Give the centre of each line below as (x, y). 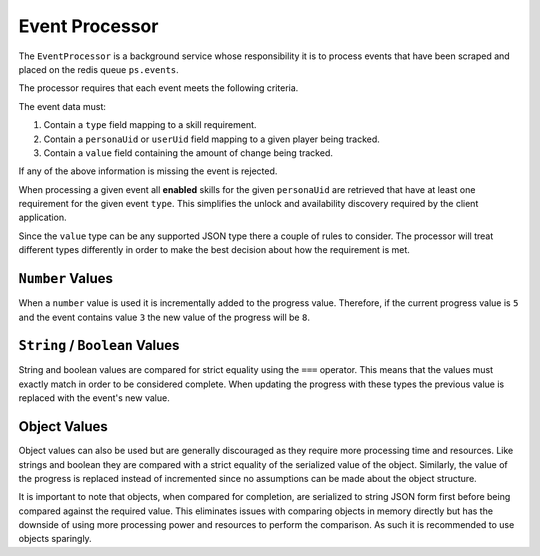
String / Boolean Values (99, 345)
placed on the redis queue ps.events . (98, 69)
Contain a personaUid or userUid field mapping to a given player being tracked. (211, 139)
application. (42, 217)
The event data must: (62, 106)
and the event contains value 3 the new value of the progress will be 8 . (164, 317)
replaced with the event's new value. (94, 398)
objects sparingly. (55, 539)
